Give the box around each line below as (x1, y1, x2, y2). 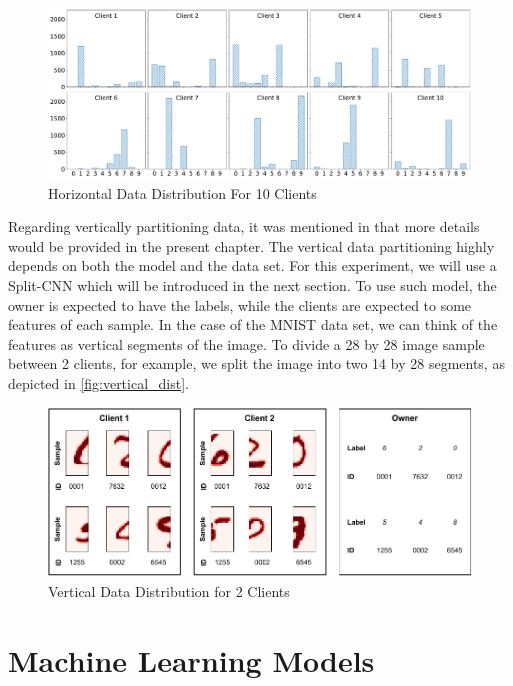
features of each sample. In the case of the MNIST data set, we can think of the (8, 314, 498, 335)
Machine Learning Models (8, 640, 375, 681)
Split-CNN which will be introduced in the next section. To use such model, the (8, 274, 497, 295)
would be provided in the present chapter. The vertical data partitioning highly (8, 235, 495, 256)
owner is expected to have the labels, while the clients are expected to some (8, 294, 472, 315)
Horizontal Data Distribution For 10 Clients (48, 182, 317, 203)
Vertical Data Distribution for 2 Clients (48, 581, 290, 602)
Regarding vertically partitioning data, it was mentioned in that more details (8, 216, 480, 237)
